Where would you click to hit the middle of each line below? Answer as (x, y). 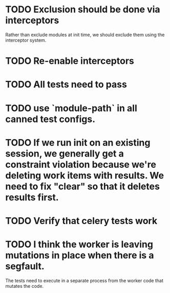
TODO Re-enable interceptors (70, 61)
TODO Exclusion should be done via (83, 10)
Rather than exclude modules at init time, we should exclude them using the (85, 35)
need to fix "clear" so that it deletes (83, 186)
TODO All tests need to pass (66, 85)
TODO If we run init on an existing (78, 142)
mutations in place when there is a (80, 255)
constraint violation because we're (81, 165)
